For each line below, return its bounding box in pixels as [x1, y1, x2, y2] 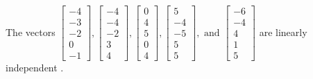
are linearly [259, 24, 307, 39]
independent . [6, 60, 64, 75]
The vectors [6, 24, 56, 39]
